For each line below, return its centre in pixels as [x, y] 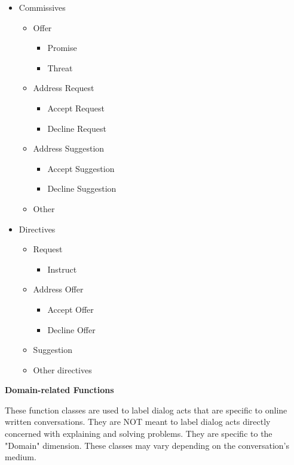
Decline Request [77, 128]
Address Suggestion [69, 148]
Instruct [62, 269]
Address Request [64, 88]
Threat [60, 67]
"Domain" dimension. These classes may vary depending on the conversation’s [147, 445]
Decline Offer [71, 329]
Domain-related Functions [59, 390]
